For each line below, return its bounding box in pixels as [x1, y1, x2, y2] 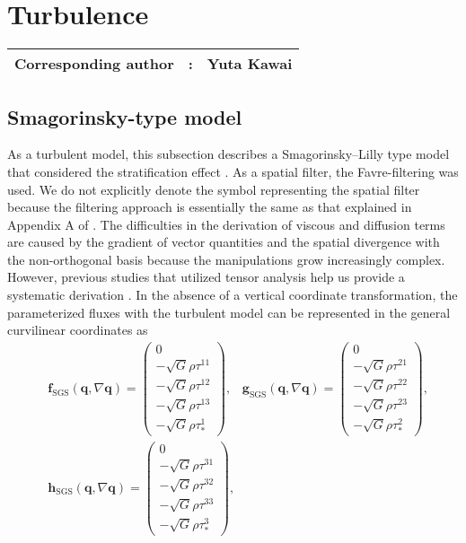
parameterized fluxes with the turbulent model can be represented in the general [7, 302, 451, 321]
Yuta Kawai [207, 53, 293, 74]
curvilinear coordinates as [7, 320, 148, 339]
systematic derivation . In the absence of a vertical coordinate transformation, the [7, 285, 458, 304]
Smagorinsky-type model [7, 102, 242, 130]
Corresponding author [14, 53, 174, 74]
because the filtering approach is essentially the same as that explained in [7, 197, 412, 216]
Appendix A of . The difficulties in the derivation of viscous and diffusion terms [7, 215, 445, 233]
